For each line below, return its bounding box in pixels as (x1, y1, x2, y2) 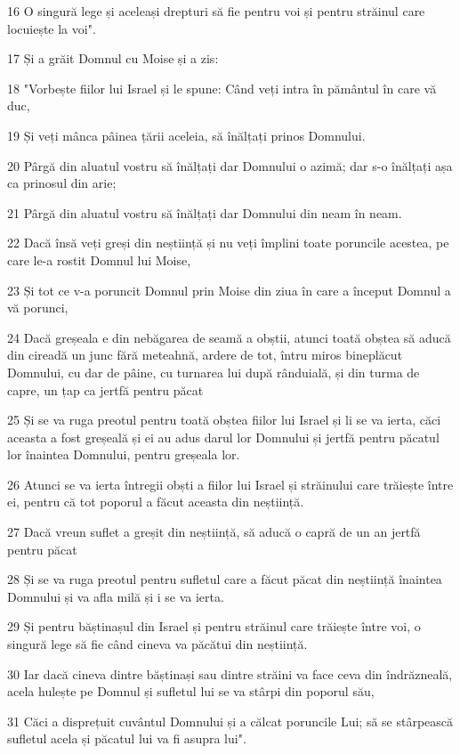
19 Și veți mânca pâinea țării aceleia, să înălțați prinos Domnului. (7, 126, 366, 144)
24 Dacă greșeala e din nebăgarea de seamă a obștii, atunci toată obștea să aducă (7, 328, 451, 346)
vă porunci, (7, 298, 69, 317)
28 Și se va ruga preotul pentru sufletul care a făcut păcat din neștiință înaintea (7, 570, 442, 588)
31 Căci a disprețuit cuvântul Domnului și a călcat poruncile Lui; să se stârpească (7, 711, 454, 730)
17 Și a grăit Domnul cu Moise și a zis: (7, 49, 219, 68)
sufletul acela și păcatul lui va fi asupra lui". (7, 729, 246, 748)
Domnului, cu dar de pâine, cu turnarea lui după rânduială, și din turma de (7, 362, 420, 381)
